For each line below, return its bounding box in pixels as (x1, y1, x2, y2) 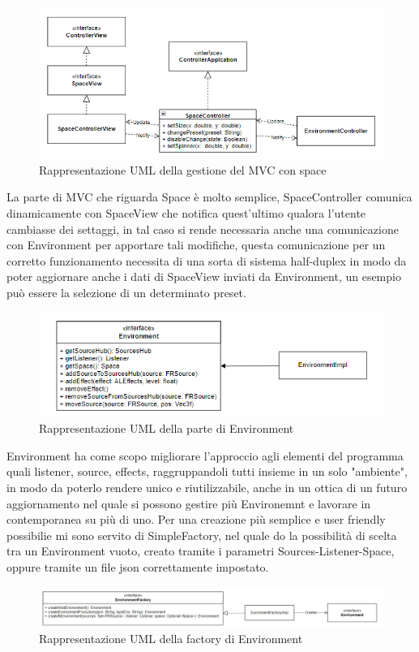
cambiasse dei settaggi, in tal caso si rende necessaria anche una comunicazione (6, 220, 399, 237)
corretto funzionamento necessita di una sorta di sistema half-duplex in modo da (6, 252, 407, 269)
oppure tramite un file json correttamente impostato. (6, 559, 269, 576)
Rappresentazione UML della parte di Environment (39, 420, 294, 437)
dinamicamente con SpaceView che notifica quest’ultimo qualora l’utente (6, 205, 366, 222)
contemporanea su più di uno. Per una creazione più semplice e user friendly (6, 511, 386, 528)
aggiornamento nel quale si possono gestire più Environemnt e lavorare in (6, 494, 371, 512)
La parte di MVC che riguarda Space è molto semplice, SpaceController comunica (6, 188, 413, 205)
